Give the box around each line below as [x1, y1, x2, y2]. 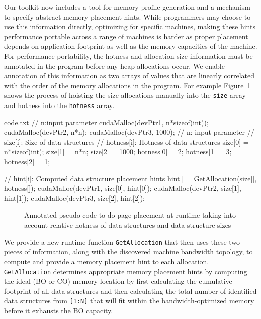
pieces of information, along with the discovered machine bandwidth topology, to [4, 246, 253, 257]
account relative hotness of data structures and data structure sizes [24, 220, 231, 230]
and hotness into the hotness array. [4, 100, 115, 110]
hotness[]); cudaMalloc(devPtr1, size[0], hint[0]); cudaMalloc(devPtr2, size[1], [4, 183, 241, 193]
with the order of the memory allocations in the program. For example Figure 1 [4, 80, 251, 90]
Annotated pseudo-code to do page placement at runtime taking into [24, 209, 236, 220]
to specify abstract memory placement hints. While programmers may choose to [4, 11, 251, 22]
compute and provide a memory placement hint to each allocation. [4, 256, 209, 266]
